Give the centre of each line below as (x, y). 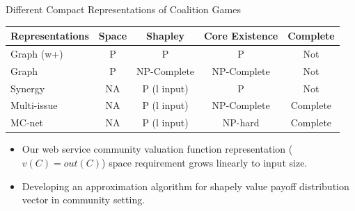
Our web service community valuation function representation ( (157, 149)
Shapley (166, 36)
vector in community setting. (84, 200)
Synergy (28, 88)
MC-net (27, 123)
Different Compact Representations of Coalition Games (123, 9)
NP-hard (241, 123)
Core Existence (241, 36)
